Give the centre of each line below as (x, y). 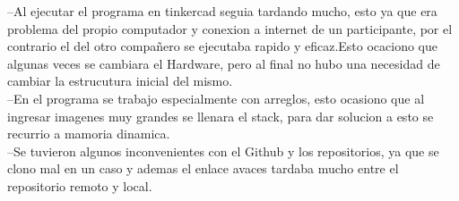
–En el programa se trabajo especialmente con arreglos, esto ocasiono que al (216, 98)
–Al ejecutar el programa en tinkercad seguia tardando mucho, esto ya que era (222, 11)
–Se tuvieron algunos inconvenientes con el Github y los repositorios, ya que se (223, 151)
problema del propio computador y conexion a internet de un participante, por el (230, 28)
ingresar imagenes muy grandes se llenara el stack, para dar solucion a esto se (221, 116)
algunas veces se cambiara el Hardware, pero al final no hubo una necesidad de (224, 63)
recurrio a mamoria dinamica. (89, 134)
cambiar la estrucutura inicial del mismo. (120, 81)
